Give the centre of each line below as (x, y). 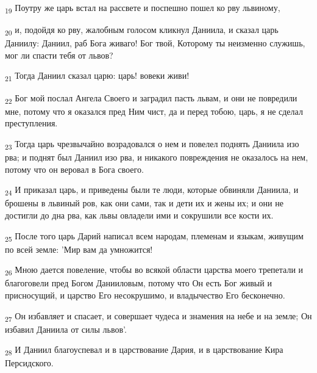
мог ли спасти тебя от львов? (59, 55)
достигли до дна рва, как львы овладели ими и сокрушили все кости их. (139, 215)
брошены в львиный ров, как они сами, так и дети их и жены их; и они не (144, 203)
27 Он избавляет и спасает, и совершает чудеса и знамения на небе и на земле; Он (158, 316)
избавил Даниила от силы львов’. (66, 329)
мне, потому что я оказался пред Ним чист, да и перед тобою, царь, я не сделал (154, 111)
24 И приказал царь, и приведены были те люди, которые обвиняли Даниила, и (152, 190)
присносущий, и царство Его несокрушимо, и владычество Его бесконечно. (145, 295)
